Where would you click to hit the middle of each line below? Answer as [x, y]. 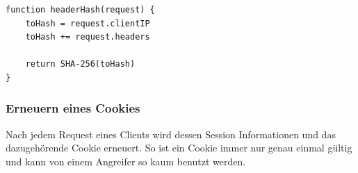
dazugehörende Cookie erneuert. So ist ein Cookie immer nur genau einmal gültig [179, 148]
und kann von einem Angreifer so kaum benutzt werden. [126, 161]
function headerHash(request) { [80, 10]
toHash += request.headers [88, 37]
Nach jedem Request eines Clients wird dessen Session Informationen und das [171, 134]
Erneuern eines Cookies [73, 108]
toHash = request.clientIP [88, 23]
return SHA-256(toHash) [80, 64]
